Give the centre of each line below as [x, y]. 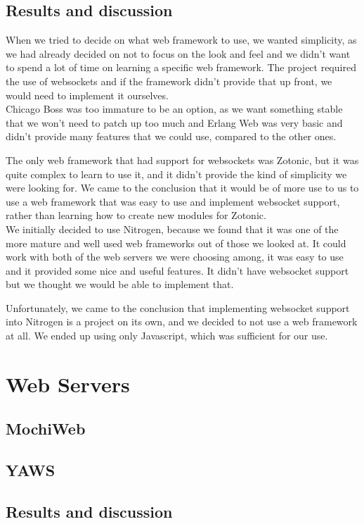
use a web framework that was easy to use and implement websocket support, [173, 201]
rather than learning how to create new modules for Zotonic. [136, 215]
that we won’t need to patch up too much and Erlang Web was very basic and [174, 122]
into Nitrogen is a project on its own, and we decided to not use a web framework [182, 322]
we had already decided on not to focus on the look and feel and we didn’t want [178, 53]
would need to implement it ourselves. [87, 95]
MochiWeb [46, 429]
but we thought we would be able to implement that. [120, 284]
